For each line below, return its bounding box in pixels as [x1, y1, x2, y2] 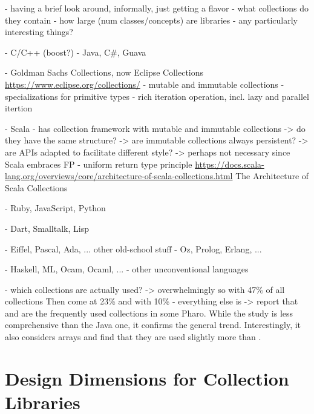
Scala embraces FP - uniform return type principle [5, 157, 192, 170]
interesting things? [5, 25, 73, 38]
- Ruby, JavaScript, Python [5, 202, 106, 214]
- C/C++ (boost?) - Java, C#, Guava [5, 45, 146, 58]
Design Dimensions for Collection [5, 366, 289, 390]
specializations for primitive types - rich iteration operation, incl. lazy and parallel [5, 90, 309, 102]
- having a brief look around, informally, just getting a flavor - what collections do [5, 2, 309, 14]
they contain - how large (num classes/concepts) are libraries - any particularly [5, 13, 298, 26]
